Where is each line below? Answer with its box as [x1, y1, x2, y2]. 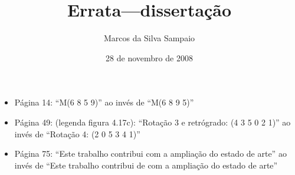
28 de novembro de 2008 [106, 51, 193, 64]
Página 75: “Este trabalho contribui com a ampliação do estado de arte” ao [14, 147, 287, 160]
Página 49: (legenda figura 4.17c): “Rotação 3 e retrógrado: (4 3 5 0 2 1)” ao [14, 115, 291, 128]
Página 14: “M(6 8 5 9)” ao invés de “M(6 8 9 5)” [14, 96, 194, 108]
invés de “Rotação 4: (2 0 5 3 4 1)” [14, 127, 140, 140]
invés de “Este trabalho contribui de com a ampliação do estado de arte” [14, 159, 278, 171]
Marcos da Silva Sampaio [103, 32, 195, 44]
